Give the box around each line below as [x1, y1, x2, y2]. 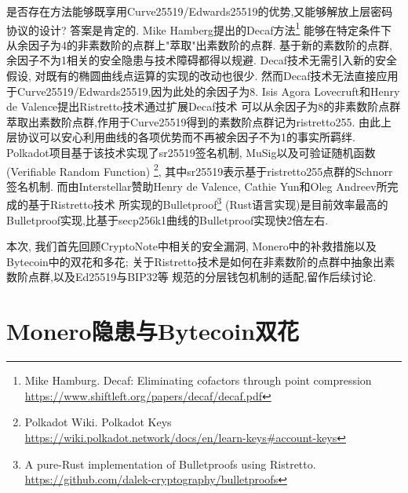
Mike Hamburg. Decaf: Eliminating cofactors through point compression [24, 372, 372, 389]
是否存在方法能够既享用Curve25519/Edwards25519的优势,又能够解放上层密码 [6, 3, 393, 19]
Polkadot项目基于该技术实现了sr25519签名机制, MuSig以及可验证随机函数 [6, 144, 376, 160]
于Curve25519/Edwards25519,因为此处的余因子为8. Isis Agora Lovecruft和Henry [6, 82, 400, 99]
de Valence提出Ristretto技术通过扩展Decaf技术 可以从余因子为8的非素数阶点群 [6, 98, 401, 115]
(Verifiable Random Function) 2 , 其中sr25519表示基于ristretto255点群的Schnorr [6, 160, 393, 179]
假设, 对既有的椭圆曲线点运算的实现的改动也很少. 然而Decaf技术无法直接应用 [6, 68, 399, 84]
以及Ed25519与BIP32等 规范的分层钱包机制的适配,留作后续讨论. [53, 268, 377, 285]
